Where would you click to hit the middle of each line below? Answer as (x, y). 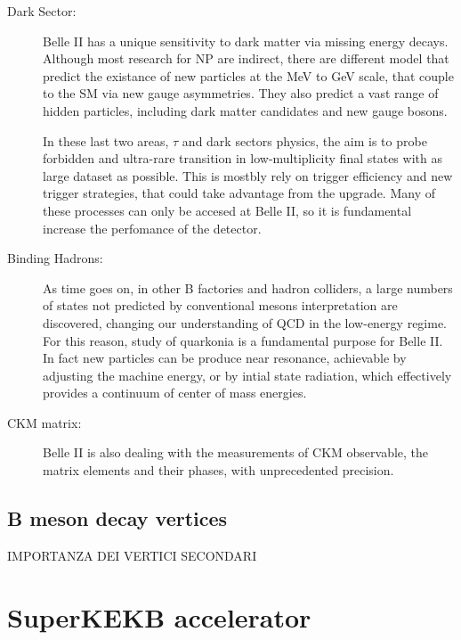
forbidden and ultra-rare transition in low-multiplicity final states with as (243, 158)
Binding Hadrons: (55, 258)
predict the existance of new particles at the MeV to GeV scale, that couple (248, 75)
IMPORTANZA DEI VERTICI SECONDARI (132, 555)
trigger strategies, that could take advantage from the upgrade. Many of (239, 193)
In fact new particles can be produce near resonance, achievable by (225, 358)
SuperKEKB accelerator (159, 616)
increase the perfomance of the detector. (152, 228)
